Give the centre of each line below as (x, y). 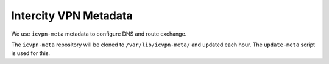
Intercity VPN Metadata (72, 16)
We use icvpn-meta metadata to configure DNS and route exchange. (99, 34)
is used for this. (31, 53)
